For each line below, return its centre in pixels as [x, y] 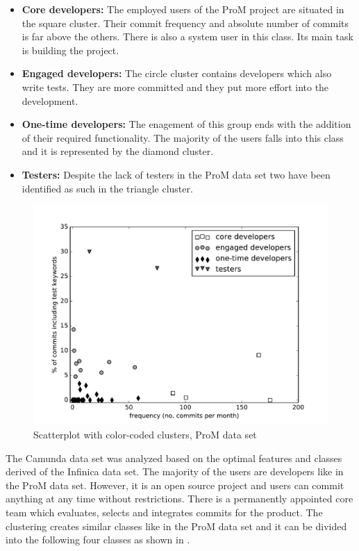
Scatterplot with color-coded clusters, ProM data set [145, 435]
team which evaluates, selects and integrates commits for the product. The [164, 512]
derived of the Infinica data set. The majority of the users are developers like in [175, 471]
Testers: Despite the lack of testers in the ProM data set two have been [176, 174]
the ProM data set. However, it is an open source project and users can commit [175, 485]
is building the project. [70, 50]
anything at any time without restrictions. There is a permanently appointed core [179, 499]
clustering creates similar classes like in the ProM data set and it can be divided [176, 526]
